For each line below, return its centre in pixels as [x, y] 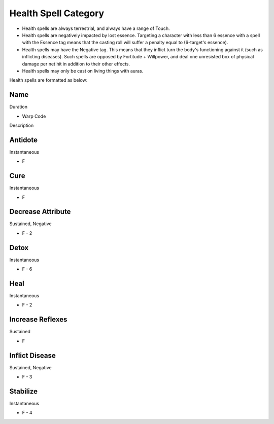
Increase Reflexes [38, 320]
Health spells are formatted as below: [48, 80]
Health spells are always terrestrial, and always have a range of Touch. [96, 28]
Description [22, 125]
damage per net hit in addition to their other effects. [76, 64]
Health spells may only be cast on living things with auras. [83, 70]
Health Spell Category [57, 13]
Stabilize [24, 391]
